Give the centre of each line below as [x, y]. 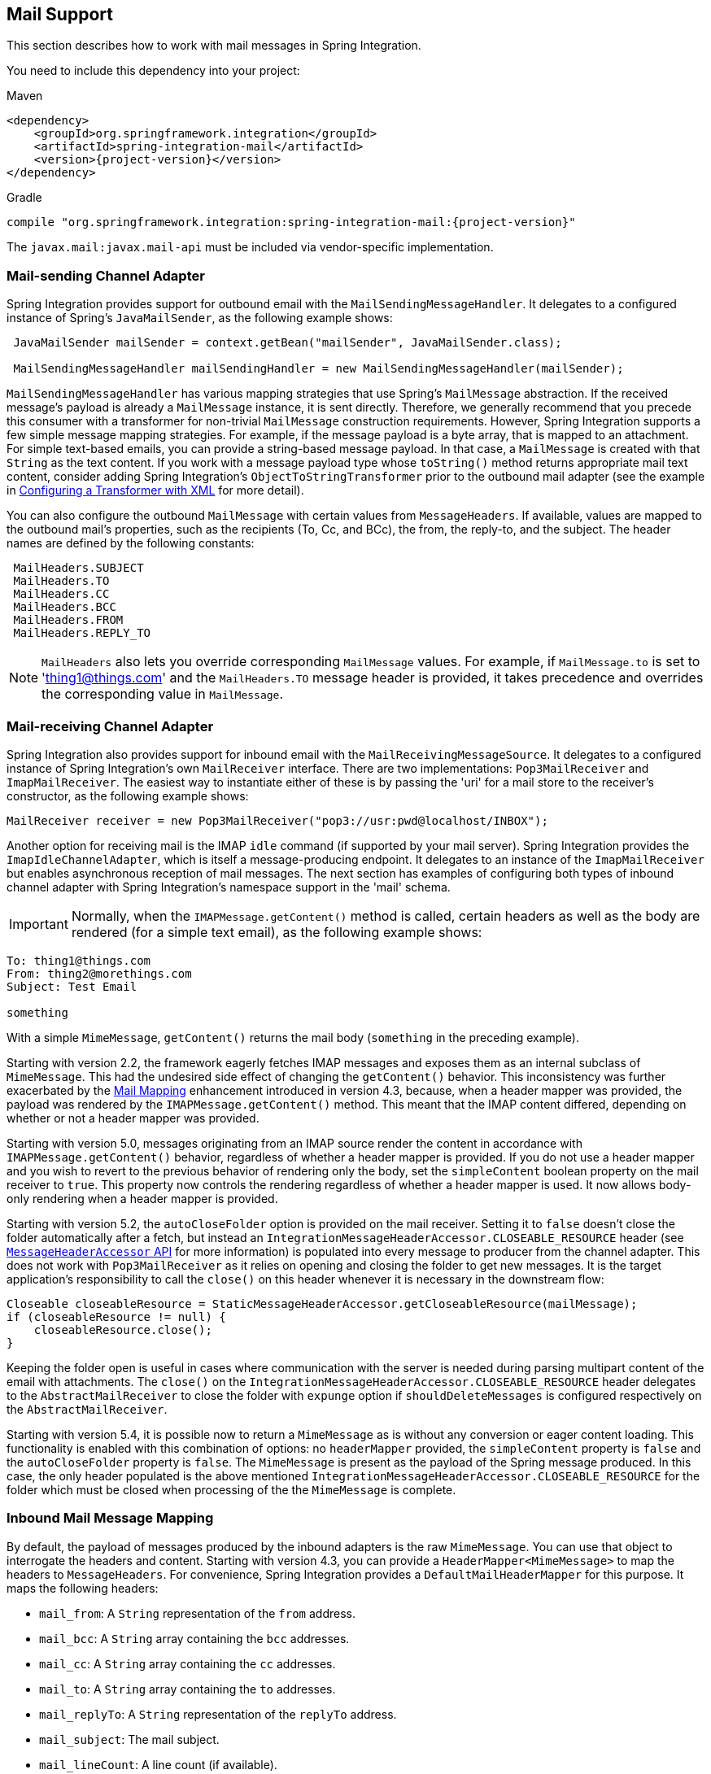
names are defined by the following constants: [131, 543]
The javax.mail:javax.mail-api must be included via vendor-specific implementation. [250, 247]
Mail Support [60, 14]
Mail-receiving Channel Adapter [110, 726]
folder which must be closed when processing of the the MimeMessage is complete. [231, 1489]
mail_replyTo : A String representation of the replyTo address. [218, 1714]
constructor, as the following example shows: [128, 795]
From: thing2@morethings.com [99, 973]
